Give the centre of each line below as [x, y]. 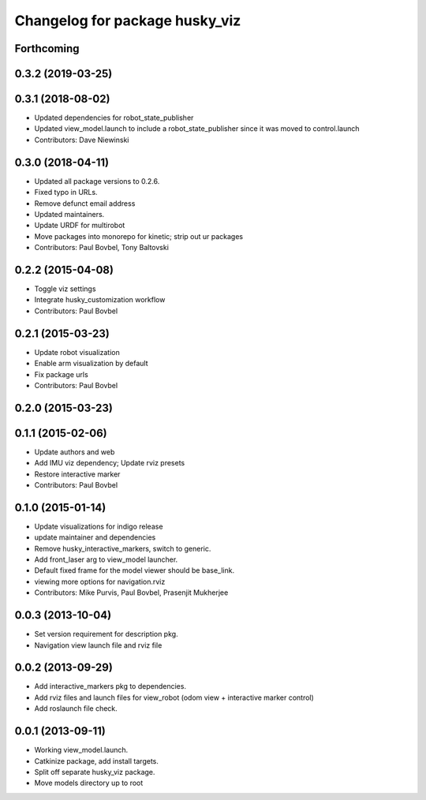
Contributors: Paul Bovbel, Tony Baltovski [102, 248]
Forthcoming [47, 49]
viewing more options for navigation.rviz [100, 581]
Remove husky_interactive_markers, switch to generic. [123, 548]
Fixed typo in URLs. [66, 193]
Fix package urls [61, 374]
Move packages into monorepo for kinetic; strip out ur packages [139, 236]
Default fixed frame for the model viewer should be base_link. [135, 570]
